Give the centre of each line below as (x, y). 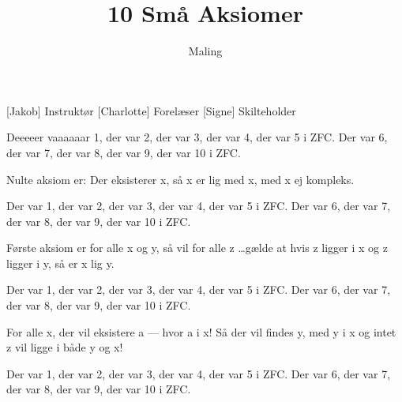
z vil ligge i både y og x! (65, 347)
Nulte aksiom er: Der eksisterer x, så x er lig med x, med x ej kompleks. (180, 179)
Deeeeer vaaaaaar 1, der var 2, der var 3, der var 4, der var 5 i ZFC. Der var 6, (197, 137)
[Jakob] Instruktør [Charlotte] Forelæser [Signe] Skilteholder (151, 110)
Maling (205, 51)
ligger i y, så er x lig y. (60, 263)
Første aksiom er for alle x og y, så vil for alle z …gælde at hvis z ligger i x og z (197, 248)
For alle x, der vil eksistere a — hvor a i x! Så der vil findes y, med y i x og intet (201, 331)
